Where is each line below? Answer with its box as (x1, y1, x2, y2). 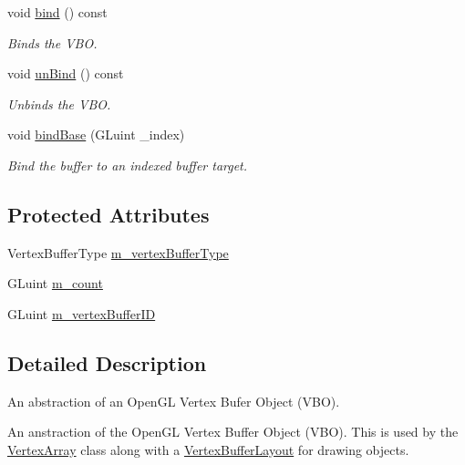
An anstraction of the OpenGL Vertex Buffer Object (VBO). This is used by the (7, 422, 459, 441)
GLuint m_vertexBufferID (7, 304, 156, 323)
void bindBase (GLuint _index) (7, 125, 185, 144)
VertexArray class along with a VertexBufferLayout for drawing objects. (7, 439, 409, 459)
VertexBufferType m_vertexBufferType (7, 243, 229, 262)
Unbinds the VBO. (7, 94, 111, 113)
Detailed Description (7, 348, 207, 377)
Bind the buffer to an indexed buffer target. (7, 155, 248, 174)
